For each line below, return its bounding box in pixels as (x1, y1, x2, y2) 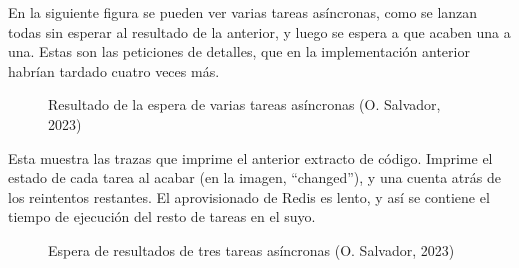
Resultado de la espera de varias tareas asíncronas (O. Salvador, (48, 94, 441, 115)
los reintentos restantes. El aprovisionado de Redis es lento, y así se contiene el (8, 186, 490, 207)
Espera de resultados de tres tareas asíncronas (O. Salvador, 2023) (48, 239, 455, 260)
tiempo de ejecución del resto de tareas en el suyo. (8, 206, 316, 227)
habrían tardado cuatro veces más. (8, 60, 220, 81)
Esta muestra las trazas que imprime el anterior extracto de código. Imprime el (8, 147, 493, 168)
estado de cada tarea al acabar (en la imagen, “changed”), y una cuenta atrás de (8, 167, 501, 188)
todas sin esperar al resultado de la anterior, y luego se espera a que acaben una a (8, 21, 511, 42)
